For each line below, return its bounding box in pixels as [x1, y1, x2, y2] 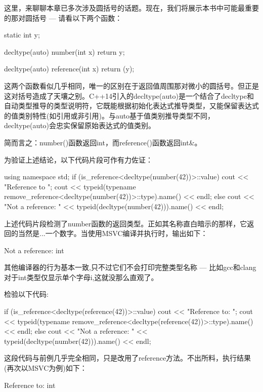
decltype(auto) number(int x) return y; [4, 46, 125, 57]
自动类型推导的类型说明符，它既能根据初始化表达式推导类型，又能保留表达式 [4, 100, 259, 111]
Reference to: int [4, 379, 56, 390]
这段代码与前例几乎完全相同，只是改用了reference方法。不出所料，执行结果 [4, 352, 251, 363]
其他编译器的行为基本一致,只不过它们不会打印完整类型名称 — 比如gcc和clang [4, 262, 256, 272]
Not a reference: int [4, 245, 64, 255]
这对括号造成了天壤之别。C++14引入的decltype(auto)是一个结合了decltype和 [4, 90, 254, 101]
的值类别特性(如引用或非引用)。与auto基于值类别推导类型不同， [4, 110, 215, 121]
